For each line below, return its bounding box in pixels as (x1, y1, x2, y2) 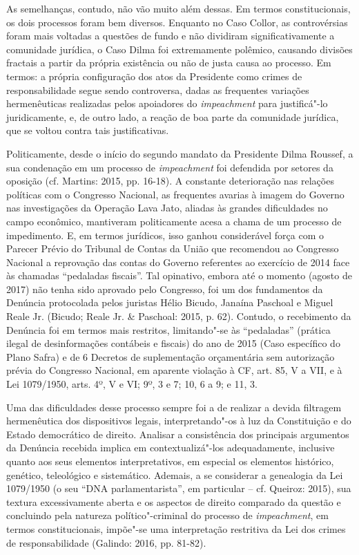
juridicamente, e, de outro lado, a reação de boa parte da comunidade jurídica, (6, 109, 339, 124)
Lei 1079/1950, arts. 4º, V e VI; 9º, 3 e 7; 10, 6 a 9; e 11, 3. (6, 377, 258, 391)
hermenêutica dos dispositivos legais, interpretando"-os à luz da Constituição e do (6, 413, 351, 428)
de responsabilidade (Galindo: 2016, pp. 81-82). (6, 535, 206, 549)
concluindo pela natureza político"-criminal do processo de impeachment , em (6, 508, 329, 523)
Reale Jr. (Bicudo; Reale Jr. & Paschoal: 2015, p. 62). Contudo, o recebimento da (6, 309, 351, 323)
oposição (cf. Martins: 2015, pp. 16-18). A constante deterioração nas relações (6, 173, 334, 188)
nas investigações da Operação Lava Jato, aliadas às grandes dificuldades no (6, 200, 328, 215)
